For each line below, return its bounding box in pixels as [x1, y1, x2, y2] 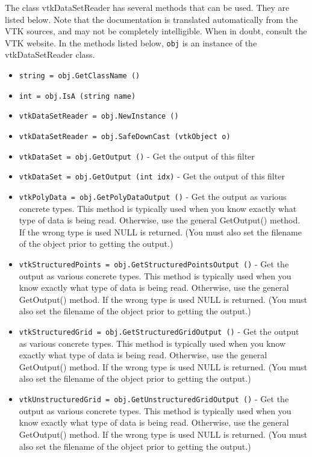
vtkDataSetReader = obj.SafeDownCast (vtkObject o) [19, 132, 231, 141]
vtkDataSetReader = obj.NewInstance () [19, 112, 179, 121]
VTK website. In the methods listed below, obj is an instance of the [5, 36, 257, 49]
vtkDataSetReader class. [5, 48, 95, 61]
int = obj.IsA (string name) [19, 92, 136, 101]
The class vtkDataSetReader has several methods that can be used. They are [5, 1, 290, 13]
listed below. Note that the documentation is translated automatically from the [5, 13, 298, 25]
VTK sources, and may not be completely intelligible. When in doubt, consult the [5, 25, 307, 37]
